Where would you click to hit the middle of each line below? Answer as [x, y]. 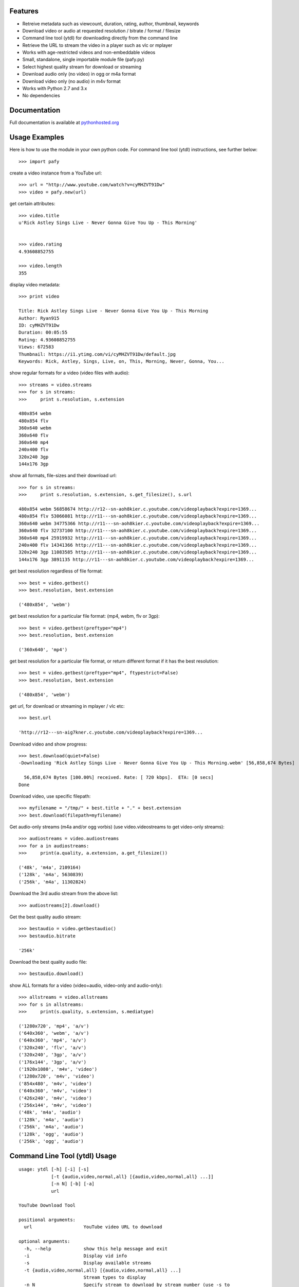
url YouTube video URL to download [93, 1227]
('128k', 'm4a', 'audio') [51, 1119]
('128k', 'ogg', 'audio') [51, 1134]
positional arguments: [47, 1220]
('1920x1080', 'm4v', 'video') [58, 1069]
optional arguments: [44, 1241]
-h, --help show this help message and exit [96, 1249]
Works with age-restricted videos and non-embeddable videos [89, 53]
